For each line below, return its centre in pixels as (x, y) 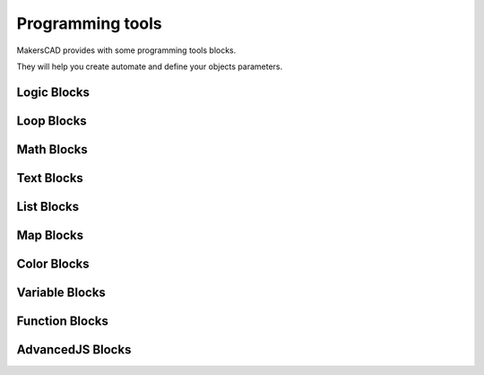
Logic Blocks (53, 92)
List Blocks (48, 206)
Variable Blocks (61, 292)
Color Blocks (53, 263)
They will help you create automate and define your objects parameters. (150, 66)
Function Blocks (63, 321)
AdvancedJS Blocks (74, 349)
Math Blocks (52, 149)
